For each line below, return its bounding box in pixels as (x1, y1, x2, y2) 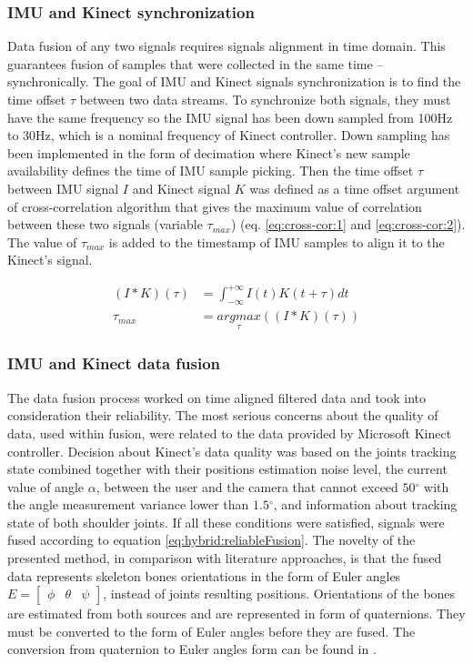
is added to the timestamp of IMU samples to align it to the (108, 232, 445, 251)
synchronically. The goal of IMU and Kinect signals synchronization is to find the (7, 72, 461, 91)
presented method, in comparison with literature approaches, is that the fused (7, 548, 442, 568)
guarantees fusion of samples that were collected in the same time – (7, 54, 384, 73)
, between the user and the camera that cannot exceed (96, 477, 398, 496)
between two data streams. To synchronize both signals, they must (79, 90, 451, 108)
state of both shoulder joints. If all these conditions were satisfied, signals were (7, 512, 445, 531)
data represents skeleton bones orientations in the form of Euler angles (7, 566, 401, 585)
